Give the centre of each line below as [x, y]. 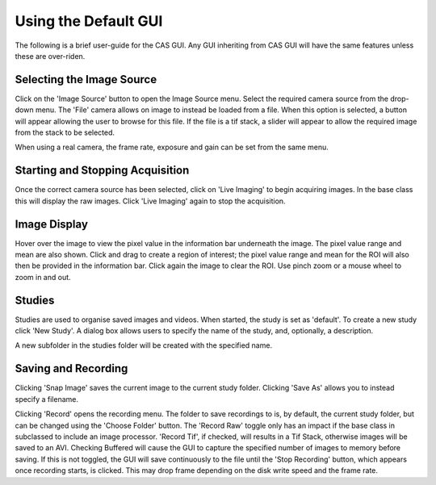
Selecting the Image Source [86, 79]
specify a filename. [47, 399]
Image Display [52, 224]
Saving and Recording [71, 368]
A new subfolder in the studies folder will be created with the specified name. [144, 345]
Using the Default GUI [89, 21]
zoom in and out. [43, 277]
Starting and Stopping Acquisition [102, 171]
